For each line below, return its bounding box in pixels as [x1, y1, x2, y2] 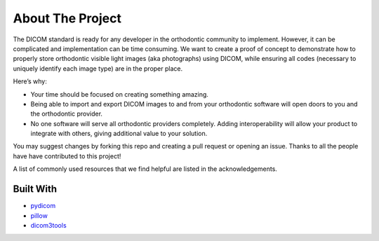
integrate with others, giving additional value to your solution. [30, 130, 208, 138]
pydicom [30, 202, 56, 210]
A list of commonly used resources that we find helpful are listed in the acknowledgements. [13, 165, 277, 173]
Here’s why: [13, 77, 47, 85]
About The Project [13, 11, 122, 26]
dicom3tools [30, 221, 67, 229]
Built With [13, 183, 58, 195]
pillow [30, 211, 48, 220]
